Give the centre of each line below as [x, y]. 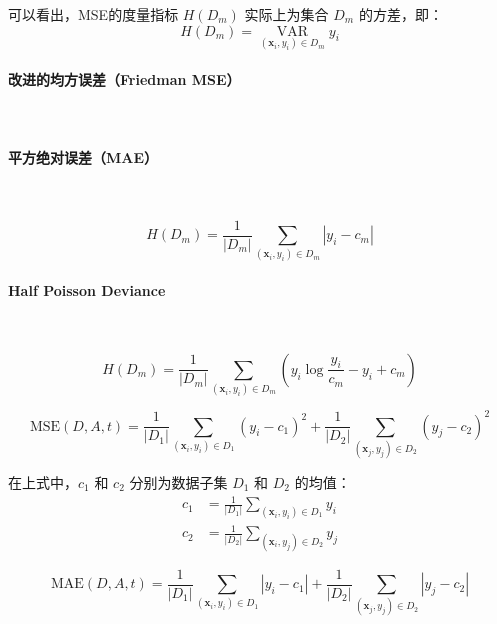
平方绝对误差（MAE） [83, 156]
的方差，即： [400, 14]
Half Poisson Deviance [87, 289]
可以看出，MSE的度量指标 [93, 14]
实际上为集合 [286, 14]
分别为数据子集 [178, 481]
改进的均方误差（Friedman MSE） [124, 79]
